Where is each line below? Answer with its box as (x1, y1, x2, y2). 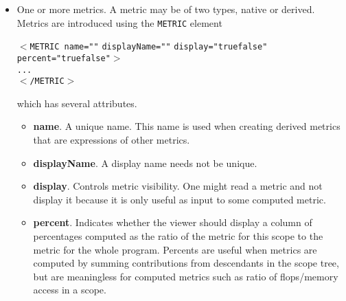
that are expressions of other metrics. (33, 133, 190, 147)
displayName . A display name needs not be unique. (33, 155, 257, 170)
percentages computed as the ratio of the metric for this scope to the (33, 229, 323, 243)
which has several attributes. (16, 96, 137, 110)
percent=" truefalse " (16, 53, 111, 63)
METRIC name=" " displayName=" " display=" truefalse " (30, 42, 268, 52)
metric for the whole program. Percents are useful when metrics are (33, 242, 317, 256)
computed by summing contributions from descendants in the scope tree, (33, 256, 339, 270)
